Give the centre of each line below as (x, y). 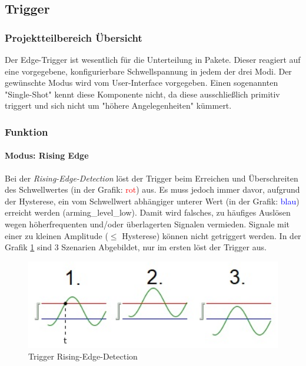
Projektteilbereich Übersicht (74, 37)
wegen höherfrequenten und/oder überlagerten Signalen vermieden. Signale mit (147, 224)
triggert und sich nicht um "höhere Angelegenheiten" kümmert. (118, 105)
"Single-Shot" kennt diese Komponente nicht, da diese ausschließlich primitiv (142, 94)
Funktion (26, 131)
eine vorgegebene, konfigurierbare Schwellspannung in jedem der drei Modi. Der (148, 71)
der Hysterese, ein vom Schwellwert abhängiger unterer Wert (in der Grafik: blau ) (152, 201)
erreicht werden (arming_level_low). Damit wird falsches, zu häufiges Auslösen (148, 212)
